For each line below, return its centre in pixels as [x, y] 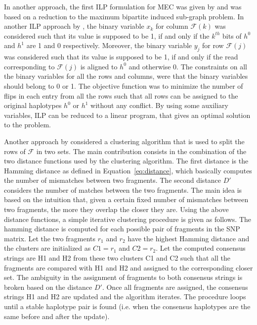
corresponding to [29, 66]
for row [213, 45]
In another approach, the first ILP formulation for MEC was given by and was [123, 6]
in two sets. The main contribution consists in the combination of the [141, 151]
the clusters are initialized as [47, 248]
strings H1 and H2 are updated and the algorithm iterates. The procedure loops [125, 297]
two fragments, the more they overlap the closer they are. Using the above [116, 209]
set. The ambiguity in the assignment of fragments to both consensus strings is [123, 277]
